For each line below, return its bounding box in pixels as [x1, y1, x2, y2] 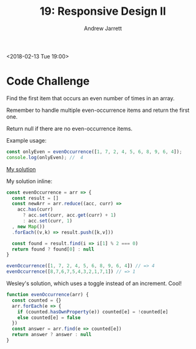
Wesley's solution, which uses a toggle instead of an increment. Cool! [6, 280, 182, 287]
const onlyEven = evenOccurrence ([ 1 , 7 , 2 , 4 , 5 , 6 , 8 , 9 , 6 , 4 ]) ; [6, 149, 183, 155]
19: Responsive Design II [39, 4, 167, 18]
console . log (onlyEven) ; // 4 [6, 154, 84, 160]
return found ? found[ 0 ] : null [12, 246, 95, 253]
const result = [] [12, 195, 59, 201]
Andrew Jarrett [83, 25, 123, 32]
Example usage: [6, 136, 47, 144]
